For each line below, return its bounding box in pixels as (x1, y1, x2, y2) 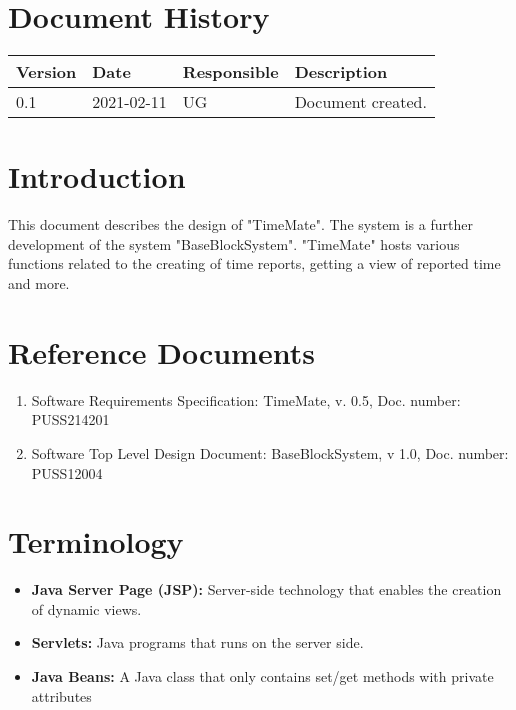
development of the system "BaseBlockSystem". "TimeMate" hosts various (8, 233, 460, 254)
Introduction (8, 156, 186, 197)
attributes (31, 685, 92, 706)
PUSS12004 (31, 462, 103, 483)
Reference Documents (8, 331, 315, 372)
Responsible (182, 60, 279, 84)
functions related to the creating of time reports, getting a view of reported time (8, 253, 501, 274)
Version (16, 60, 77, 84)
